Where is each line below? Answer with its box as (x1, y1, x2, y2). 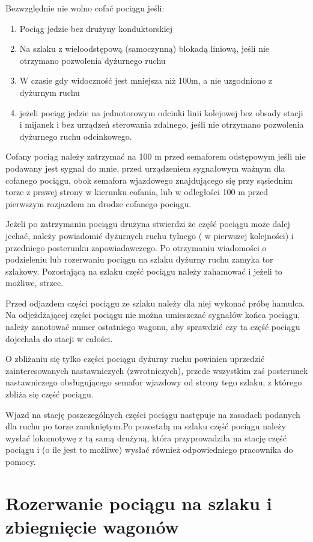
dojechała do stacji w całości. (5, 332, 113, 344)
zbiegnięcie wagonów (5, 514, 179, 538)
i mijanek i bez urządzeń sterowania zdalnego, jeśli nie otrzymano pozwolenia (19, 118, 304, 131)
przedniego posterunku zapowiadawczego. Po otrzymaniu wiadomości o (5, 241, 267, 254)
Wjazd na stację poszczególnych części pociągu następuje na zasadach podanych (5, 408, 300, 420)
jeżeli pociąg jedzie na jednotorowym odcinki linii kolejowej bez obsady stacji (19, 106, 303, 119)
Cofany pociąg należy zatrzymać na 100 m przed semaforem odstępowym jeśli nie (5, 150, 306, 163)
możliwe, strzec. (5, 276, 64, 289)
